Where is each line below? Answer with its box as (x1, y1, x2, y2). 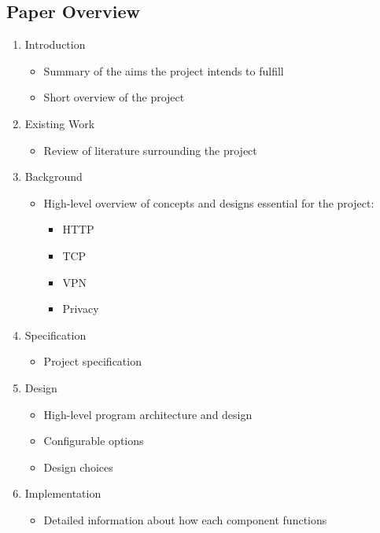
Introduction (24, 36, 86, 53)
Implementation (24, 485, 101, 502)
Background (24, 168, 83, 185)
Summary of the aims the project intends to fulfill (43, 62, 284, 79)
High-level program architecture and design (43, 406, 253, 422)
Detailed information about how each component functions (43, 511, 327, 527)
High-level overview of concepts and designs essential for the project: (43, 194, 374, 211)
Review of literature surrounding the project (43, 142, 257, 158)
